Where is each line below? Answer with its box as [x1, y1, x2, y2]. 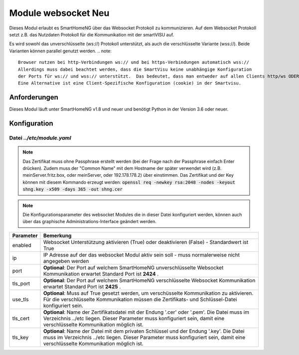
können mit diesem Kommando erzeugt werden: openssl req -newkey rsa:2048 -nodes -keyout [22, 179, 235, 185]
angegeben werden [43, 257, 89, 264]
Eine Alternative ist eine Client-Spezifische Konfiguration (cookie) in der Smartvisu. [18, 80, 242, 86]
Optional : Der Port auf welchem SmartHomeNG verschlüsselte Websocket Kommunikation [43, 277, 256, 284]
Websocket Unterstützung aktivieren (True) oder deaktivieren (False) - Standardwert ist [43, 238, 249, 245]
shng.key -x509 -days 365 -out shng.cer [22, 187, 123, 192]
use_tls [12, 296, 29, 303]
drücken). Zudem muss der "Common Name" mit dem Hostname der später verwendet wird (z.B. [22, 165, 222, 171]
